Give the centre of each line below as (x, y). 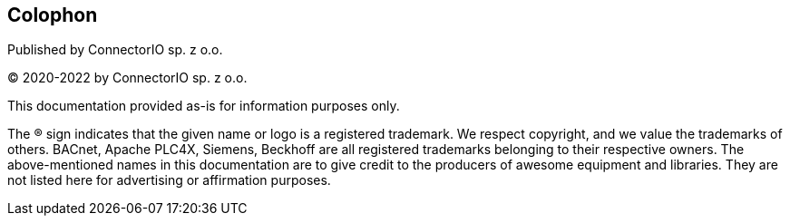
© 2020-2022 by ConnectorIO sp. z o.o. (127, 78)
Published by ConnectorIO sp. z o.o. (115, 50)
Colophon (53, 15)
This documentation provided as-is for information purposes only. (204, 106)
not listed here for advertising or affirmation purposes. (169, 180)
